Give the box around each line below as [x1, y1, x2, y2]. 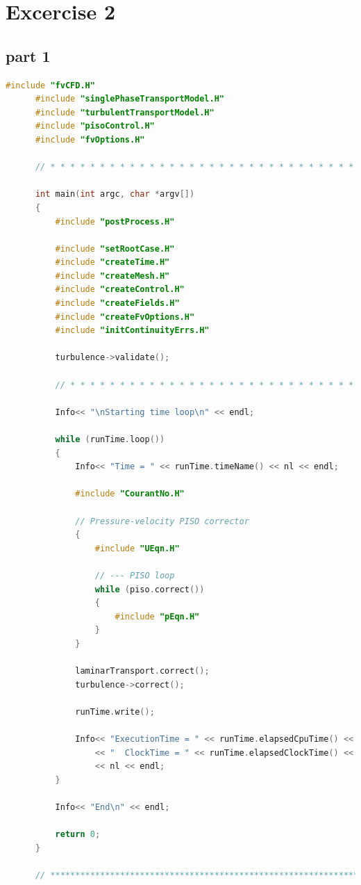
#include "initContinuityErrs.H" [55, 325, 210, 336]
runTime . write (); [75, 706, 155, 717]
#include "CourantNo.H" [75, 489, 185, 499]
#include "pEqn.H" [115, 611, 200, 622]
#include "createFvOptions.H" [55, 311, 195, 322]
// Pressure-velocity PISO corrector [75, 516, 249, 526]
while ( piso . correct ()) [94, 584, 205, 594]
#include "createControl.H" [55, 284, 185, 295]
